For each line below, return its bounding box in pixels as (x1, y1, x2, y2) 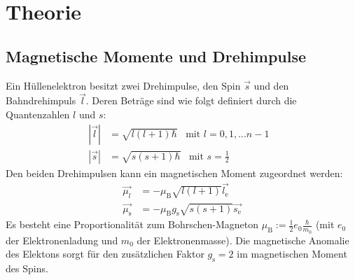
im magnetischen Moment (237, 246, 347, 261)
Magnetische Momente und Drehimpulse (6, 45, 307, 66)
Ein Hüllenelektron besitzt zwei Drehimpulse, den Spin (6, 78, 241, 92)
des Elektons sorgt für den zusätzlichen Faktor (6, 246, 204, 261)
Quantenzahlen (6, 106, 70, 121)
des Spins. (6, 260, 48, 275)
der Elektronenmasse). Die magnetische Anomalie (137, 232, 349, 247)
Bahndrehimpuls (6, 93, 76, 108)
